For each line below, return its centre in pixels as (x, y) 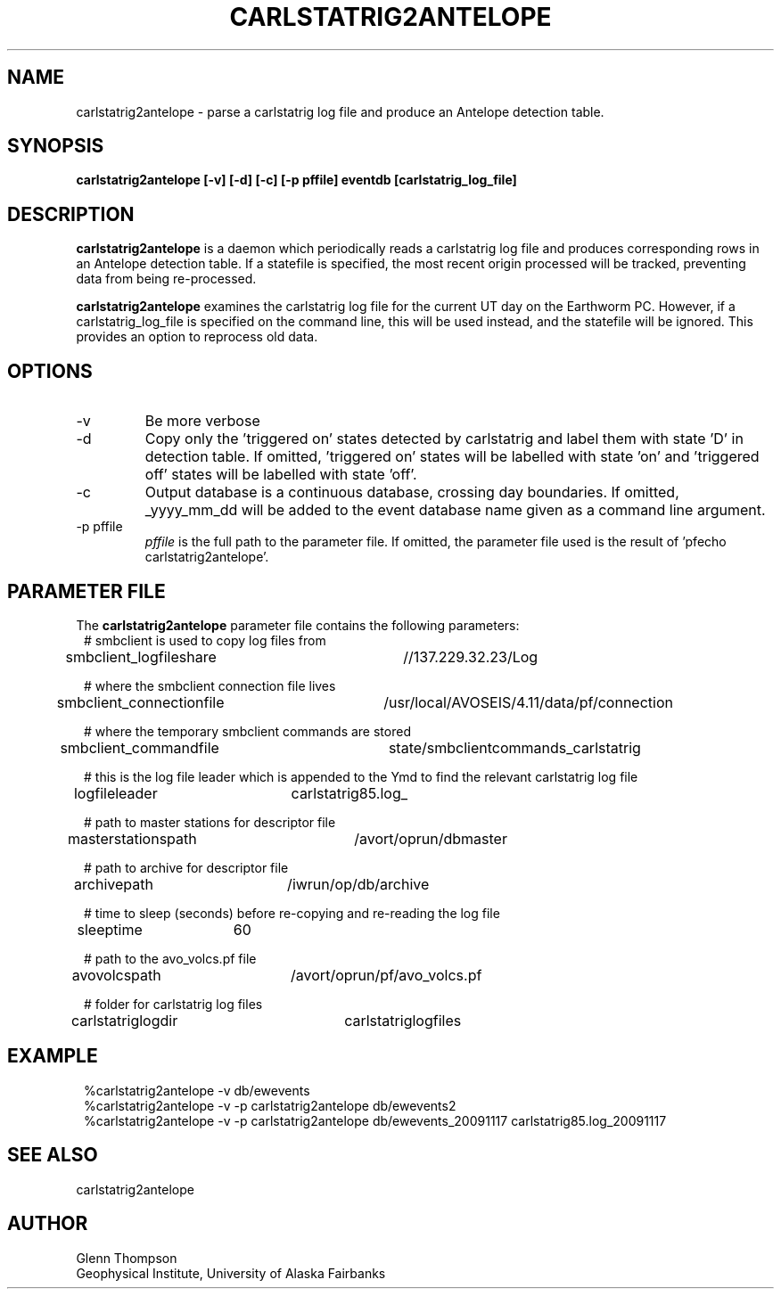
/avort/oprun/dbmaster (431, 838)
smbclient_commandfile (140, 747)
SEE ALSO (53, 1155)
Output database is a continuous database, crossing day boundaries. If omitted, (412, 492)
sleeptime (110, 929)
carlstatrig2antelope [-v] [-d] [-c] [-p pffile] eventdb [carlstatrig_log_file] (296, 180)
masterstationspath (132, 838)
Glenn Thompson (127, 1258)
